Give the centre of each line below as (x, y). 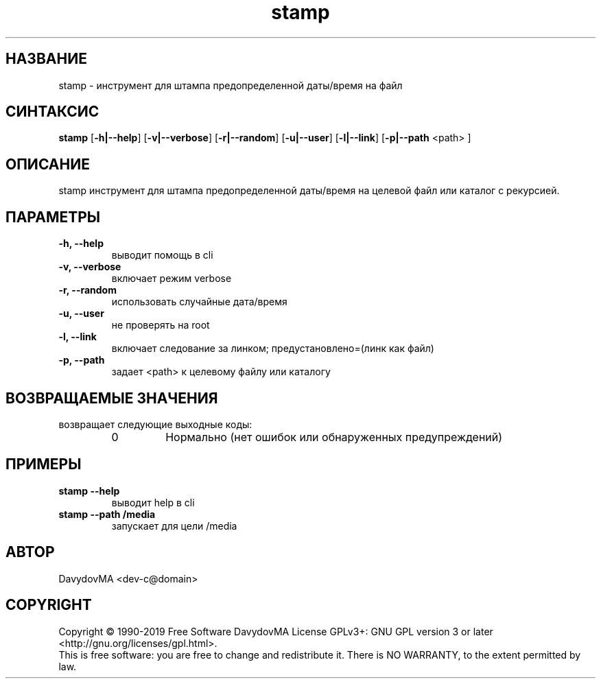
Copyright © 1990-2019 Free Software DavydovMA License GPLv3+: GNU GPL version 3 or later (276, 631)
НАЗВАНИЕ (46, 59)
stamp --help (89, 491)
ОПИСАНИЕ (48, 164)
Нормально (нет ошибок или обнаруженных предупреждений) (334, 437)
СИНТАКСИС (52, 112)
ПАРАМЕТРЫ (53, 217)
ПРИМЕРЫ (44, 464)
